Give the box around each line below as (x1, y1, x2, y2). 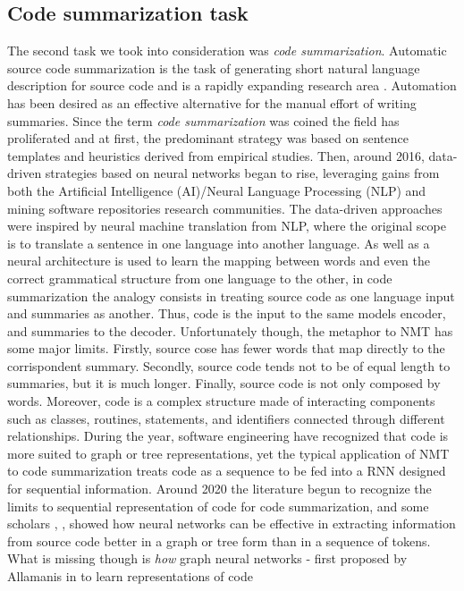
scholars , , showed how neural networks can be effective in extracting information (7, 514, 456, 533)
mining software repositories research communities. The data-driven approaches (7, 198, 443, 217)
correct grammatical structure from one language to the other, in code (7, 268, 392, 287)
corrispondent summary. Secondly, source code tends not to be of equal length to (7, 356, 451, 375)
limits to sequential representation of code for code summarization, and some (7, 496, 429, 515)
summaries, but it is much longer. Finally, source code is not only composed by (7, 374, 441, 393)
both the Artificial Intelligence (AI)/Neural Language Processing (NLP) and (7, 181, 426, 199)
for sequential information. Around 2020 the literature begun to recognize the (7, 479, 432, 498)
